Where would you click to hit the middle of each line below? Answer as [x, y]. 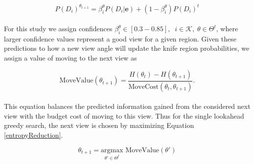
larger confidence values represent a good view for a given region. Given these [120, 38]
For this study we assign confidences [58, 29]
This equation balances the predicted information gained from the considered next [127, 106]
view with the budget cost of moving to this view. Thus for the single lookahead [124, 115]
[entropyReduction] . [34, 134]
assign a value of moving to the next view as [70, 58]
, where [227, 29]
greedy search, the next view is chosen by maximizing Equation [99, 125]
